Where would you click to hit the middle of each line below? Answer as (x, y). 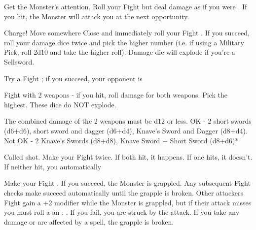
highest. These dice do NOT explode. (60, 104)
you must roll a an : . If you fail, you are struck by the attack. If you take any (122, 212)
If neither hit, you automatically (53, 166)
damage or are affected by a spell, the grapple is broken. (89, 221)
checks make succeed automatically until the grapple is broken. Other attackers (124, 192)
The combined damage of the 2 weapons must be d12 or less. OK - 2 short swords (128, 121)
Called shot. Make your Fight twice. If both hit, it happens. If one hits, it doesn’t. (128, 157)
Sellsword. (19, 61)
